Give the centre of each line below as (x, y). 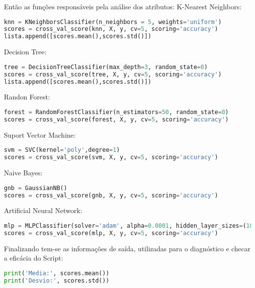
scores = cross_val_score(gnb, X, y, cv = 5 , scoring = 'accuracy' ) (111, 195)
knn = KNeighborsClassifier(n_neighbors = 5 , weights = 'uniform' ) (113, 22)
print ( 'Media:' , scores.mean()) (57, 273)
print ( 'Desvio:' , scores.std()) (57, 280)
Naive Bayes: (23, 173)
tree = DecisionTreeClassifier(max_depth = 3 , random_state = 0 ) (106, 67)
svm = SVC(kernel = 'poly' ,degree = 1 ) (62, 150)
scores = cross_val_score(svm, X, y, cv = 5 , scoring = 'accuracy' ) (111, 157)
